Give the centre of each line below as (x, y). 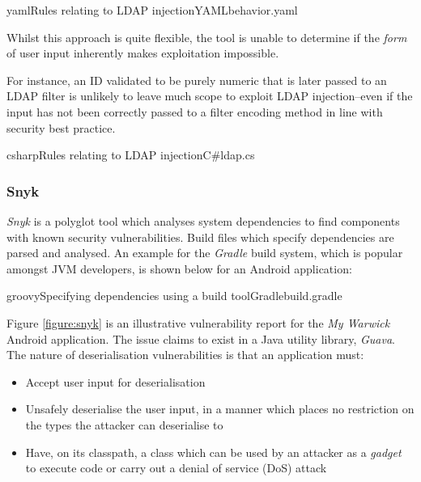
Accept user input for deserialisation (115, 381)
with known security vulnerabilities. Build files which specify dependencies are (200, 237)
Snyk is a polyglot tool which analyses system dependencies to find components (203, 220)
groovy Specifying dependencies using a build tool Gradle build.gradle (174, 296)
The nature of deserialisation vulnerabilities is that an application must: (185, 355)
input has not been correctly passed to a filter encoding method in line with (195, 111)
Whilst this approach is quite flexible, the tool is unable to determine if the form (207, 37)
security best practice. (61, 127)
